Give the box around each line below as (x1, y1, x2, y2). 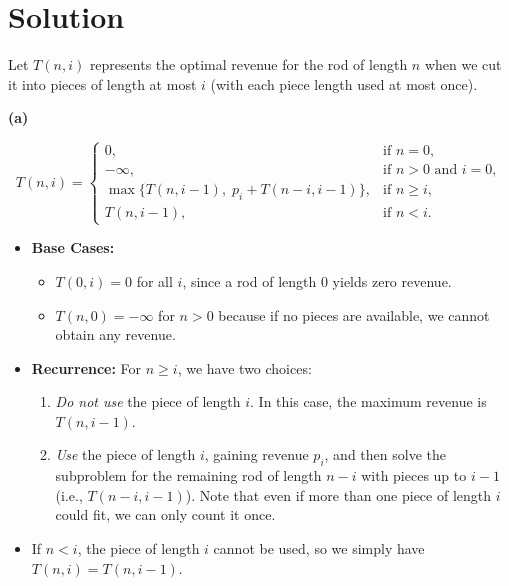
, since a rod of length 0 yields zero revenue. (182, 270, 452, 291)
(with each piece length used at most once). (210, 73, 478, 94)
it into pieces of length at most (8, 73, 197, 94)
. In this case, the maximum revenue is (250, 391, 487, 412)
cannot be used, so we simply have (213, 538, 425, 559)
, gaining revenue (204, 444, 309, 465)
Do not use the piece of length (55, 391, 241, 412)
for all (136, 270, 173, 291)
